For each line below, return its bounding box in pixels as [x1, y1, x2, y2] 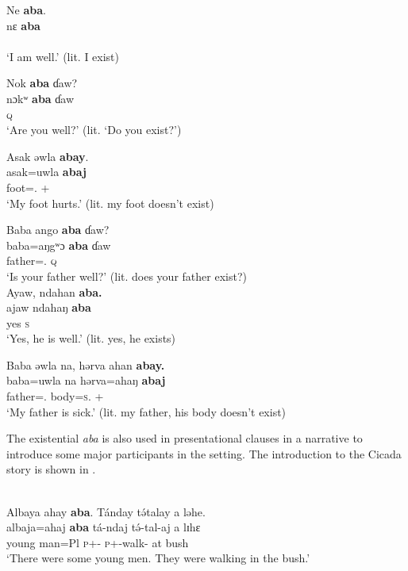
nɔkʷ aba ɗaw [6, 90, 75, 106]
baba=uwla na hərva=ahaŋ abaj [6, 372, 166, 389]
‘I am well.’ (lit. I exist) [6, 48, 120, 64]
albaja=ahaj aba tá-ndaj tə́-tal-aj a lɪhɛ [6, 519, 201, 535]
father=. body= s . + [6, 388, 104, 404]
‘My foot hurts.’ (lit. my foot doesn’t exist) [6, 194, 214, 211]
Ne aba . [6, 2, 46, 17]
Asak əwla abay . [6, 148, 89, 164]
